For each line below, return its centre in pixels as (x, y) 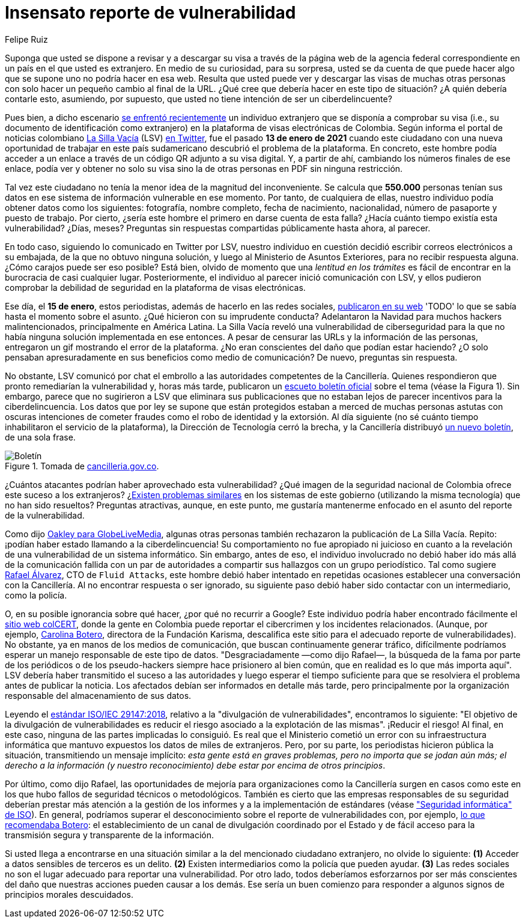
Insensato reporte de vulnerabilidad (150, 13)
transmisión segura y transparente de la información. (110, 835)
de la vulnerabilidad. (45, 515)
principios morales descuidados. (69, 894)
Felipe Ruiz (26, 39)
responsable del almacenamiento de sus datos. (98, 695)
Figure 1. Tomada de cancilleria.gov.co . (82, 466)
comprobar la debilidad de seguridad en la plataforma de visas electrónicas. (155, 287)
